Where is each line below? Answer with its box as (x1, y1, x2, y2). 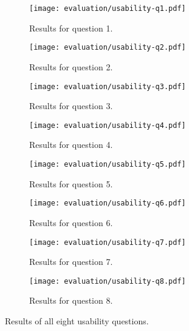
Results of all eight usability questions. (5, 315, 149, 327)
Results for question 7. (29, 255, 113, 268)
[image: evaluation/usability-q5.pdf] (29, 160, 186, 169)
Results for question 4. (29, 138, 113, 151)
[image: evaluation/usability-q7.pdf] (29, 238, 186, 247)
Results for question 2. (29, 60, 113, 73)
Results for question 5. (29, 177, 113, 190)
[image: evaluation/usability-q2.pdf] (29, 43, 186, 52)
